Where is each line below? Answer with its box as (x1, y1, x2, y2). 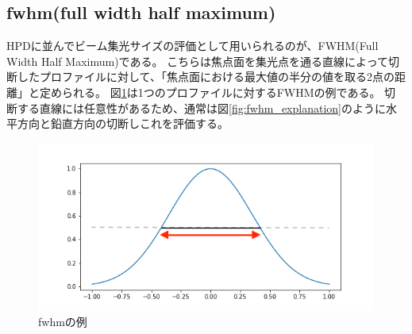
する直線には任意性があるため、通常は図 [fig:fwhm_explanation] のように (17, 99, 386, 116)
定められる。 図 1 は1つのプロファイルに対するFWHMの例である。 (39, 83, 381, 100)
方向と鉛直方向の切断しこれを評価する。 (17, 115, 229, 132)
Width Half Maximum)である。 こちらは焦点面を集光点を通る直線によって (6, 52, 388, 69)
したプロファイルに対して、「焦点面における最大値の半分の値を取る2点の (17, 68, 395, 85)
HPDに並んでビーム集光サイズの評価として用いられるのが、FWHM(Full (6, 37, 379, 54)
